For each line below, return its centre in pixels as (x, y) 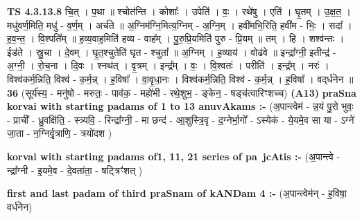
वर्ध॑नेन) (20, 206)
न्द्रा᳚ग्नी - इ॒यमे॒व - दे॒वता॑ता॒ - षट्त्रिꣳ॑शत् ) (75, 170)
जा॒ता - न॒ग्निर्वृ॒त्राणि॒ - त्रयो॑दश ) (60, 133)
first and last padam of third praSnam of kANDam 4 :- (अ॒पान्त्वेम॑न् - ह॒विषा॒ (177, 193)
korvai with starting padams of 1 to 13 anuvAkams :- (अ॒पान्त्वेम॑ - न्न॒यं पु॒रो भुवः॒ (180, 106)
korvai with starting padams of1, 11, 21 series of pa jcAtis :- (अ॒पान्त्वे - (174, 156)
